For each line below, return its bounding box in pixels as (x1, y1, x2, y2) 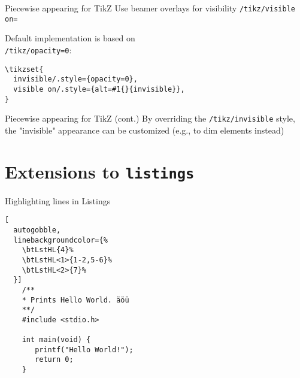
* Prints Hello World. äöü (22, 295, 129, 304)
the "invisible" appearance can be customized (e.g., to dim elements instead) (5, 123, 284, 136)
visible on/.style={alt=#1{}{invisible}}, (13, 84, 185, 93)
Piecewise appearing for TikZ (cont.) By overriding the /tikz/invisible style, (5, 112, 295, 125)
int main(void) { (22, 335, 91, 344)
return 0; (35, 355, 74, 364)
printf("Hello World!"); (35, 345, 134, 354)
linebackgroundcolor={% (13, 235, 108, 244)
